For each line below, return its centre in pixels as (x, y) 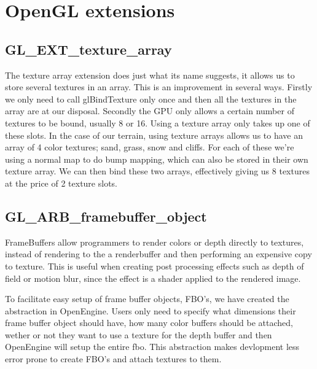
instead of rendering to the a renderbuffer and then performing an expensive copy (158, 254)
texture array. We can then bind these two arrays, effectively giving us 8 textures (157, 171)
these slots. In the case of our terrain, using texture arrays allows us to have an (154, 135)
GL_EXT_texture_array (88, 49)
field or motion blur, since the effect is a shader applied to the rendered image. (153, 278)
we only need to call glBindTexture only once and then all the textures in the (151, 99)
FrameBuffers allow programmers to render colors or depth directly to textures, (155, 242)
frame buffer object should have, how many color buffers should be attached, (149, 323)
